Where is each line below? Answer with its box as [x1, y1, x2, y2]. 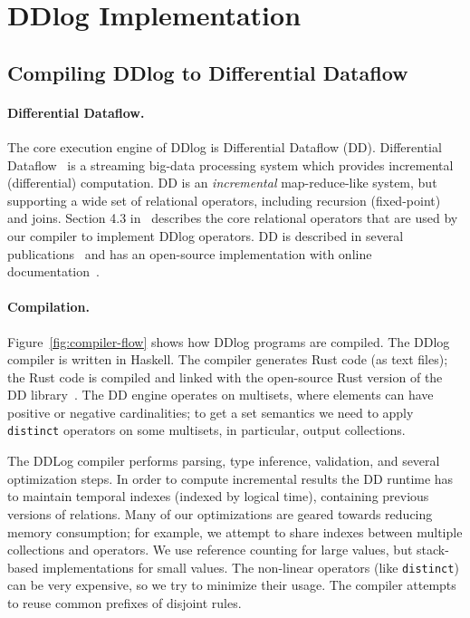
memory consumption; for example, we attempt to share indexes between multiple [7, 522, 463, 541]
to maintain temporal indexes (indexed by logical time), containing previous [7, 487, 429, 506]
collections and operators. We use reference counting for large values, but [7, 540, 413, 559]
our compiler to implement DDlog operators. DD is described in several [7, 226, 404, 245]
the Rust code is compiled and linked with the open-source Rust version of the [7, 367, 443, 386]
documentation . [7, 262, 100, 281]
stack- [417, 540, 449, 559]
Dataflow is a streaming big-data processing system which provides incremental [7, 155, 454, 174]
